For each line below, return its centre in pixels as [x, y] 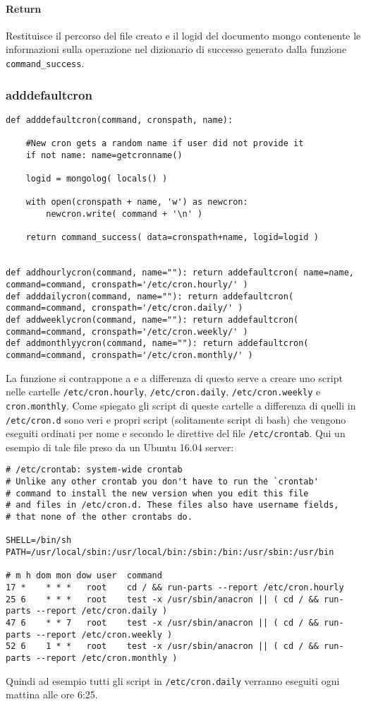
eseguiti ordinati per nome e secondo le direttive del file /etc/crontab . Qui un [176, 433]
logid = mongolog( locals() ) [97, 179]
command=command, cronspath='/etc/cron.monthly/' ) [129, 355]
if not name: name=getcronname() [104, 155]
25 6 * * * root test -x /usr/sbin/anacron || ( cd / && [162, 599]
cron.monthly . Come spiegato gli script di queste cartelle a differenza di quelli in [181, 405]
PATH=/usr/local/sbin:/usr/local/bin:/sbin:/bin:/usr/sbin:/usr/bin [170, 553]
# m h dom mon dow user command [84, 576]
